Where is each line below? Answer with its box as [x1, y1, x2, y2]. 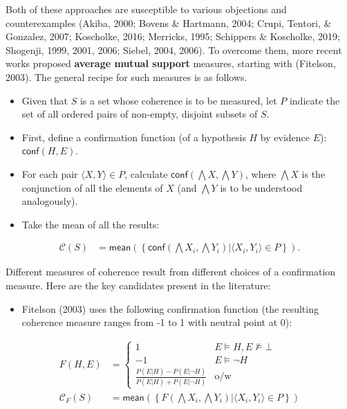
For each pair [21, 166, 78, 181]
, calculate [124, 166, 168, 181]
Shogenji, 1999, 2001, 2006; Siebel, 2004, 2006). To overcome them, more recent [6, 42, 342, 57]
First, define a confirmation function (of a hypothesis [21, 129, 246, 144]
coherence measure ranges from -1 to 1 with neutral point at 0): [21, 315, 292, 329]
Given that [21, 93, 68, 107]
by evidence [260, 129, 310, 144]
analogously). [21, 194, 78, 208]
